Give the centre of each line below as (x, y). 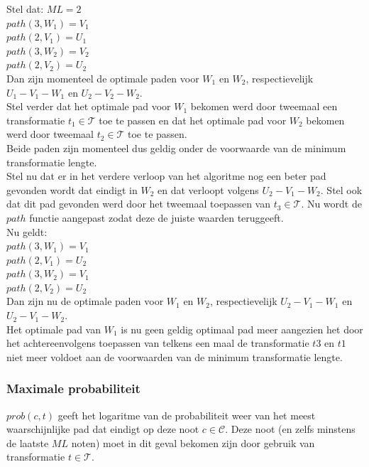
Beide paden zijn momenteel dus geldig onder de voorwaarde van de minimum (176, 147)
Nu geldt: (27, 231)
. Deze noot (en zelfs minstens (290, 429)
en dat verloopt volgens (208, 189)
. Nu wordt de (331, 204)
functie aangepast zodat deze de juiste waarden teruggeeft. (156, 217)
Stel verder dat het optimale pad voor (89, 106)
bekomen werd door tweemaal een (264, 106)
